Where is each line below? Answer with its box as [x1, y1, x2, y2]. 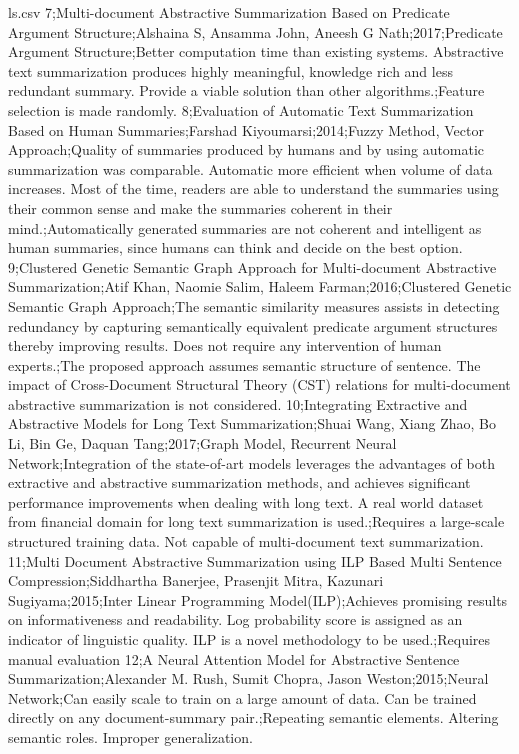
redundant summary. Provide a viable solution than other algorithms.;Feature [8, 80, 485, 101]
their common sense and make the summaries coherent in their [8, 197, 393, 218]
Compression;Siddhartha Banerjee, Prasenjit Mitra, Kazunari [8, 570, 384, 591]
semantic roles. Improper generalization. [8, 726, 253, 747]
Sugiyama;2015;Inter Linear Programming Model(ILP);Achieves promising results [8, 589, 508, 610]
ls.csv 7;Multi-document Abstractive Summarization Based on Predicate [8, 2, 450, 22]
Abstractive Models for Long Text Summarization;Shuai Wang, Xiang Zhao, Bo [8, 413, 496, 434]
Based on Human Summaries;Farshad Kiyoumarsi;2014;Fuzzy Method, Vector [8, 119, 484, 140]
